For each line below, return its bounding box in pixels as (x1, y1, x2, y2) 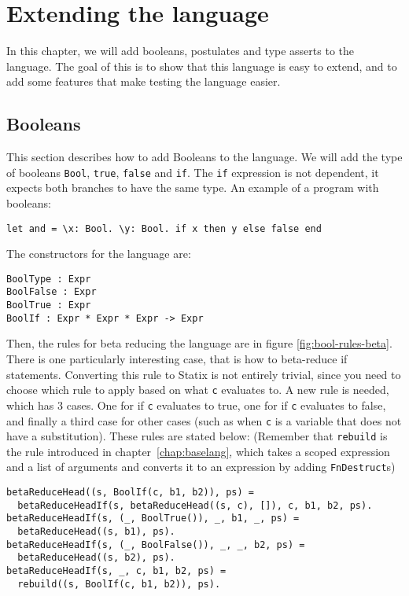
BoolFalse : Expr (6, 286, 97, 298)
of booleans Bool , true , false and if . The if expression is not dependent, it (6, 164, 379, 180)
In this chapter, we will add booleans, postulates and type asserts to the (6, 42, 354, 59)
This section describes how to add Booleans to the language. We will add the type (6, 149, 403, 165)
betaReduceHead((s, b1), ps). (17, 526, 175, 538)
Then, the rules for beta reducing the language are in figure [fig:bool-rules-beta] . (6, 335, 392, 351)
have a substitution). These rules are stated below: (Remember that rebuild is (6, 428, 388, 444)
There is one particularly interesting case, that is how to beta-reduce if (6, 351, 348, 367)
